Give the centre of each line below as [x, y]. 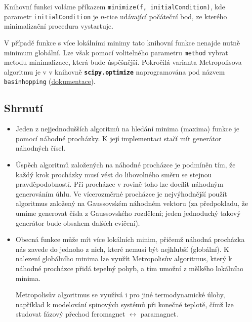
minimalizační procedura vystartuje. [59, 26]
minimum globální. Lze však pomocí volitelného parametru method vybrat [116, 52]
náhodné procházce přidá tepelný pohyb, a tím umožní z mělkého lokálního [129, 268]
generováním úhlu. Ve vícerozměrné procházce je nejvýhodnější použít [121, 193]
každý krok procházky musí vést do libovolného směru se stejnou [114, 174]
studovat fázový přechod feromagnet [70, 314]
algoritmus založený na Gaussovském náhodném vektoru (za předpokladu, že [132, 203]
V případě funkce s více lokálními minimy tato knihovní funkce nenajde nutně [122, 42]
